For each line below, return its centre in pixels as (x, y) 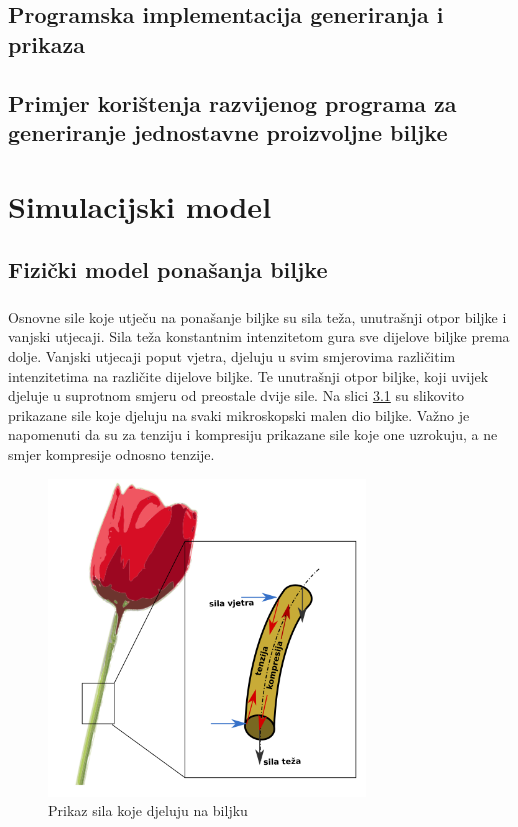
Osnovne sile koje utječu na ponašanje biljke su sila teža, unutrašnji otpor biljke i (257, 316)
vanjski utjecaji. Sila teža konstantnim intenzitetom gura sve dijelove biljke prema (259, 336)
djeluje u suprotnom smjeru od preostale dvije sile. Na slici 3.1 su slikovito (236, 395)
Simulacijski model (140, 205)
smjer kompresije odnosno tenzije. (111, 454)
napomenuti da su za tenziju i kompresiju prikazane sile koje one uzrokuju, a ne (253, 434)
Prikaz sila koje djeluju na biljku (148, 810)
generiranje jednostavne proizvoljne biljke (228, 131)
